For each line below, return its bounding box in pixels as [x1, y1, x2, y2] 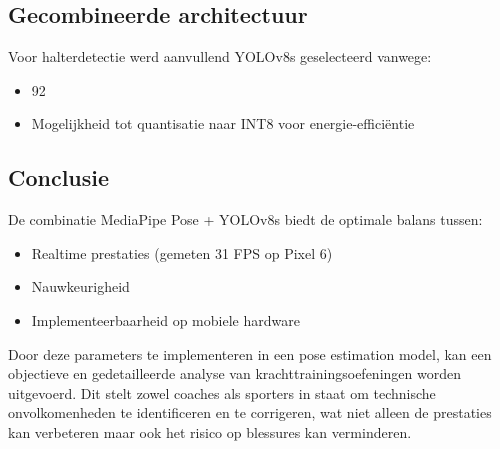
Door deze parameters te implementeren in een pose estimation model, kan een [8, 343, 492, 364]
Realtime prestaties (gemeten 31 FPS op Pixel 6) [31, 242, 333, 263]
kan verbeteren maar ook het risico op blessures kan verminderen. [8, 421, 412, 442]
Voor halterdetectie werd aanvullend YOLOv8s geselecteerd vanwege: [8, 46, 432, 67]
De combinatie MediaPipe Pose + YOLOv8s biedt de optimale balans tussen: [8, 209, 483, 230]
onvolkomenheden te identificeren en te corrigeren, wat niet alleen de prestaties [8, 402, 492, 423]
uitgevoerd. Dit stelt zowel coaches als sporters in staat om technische [8, 382, 436, 403]
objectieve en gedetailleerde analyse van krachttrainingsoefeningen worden [8, 363, 461, 384]
